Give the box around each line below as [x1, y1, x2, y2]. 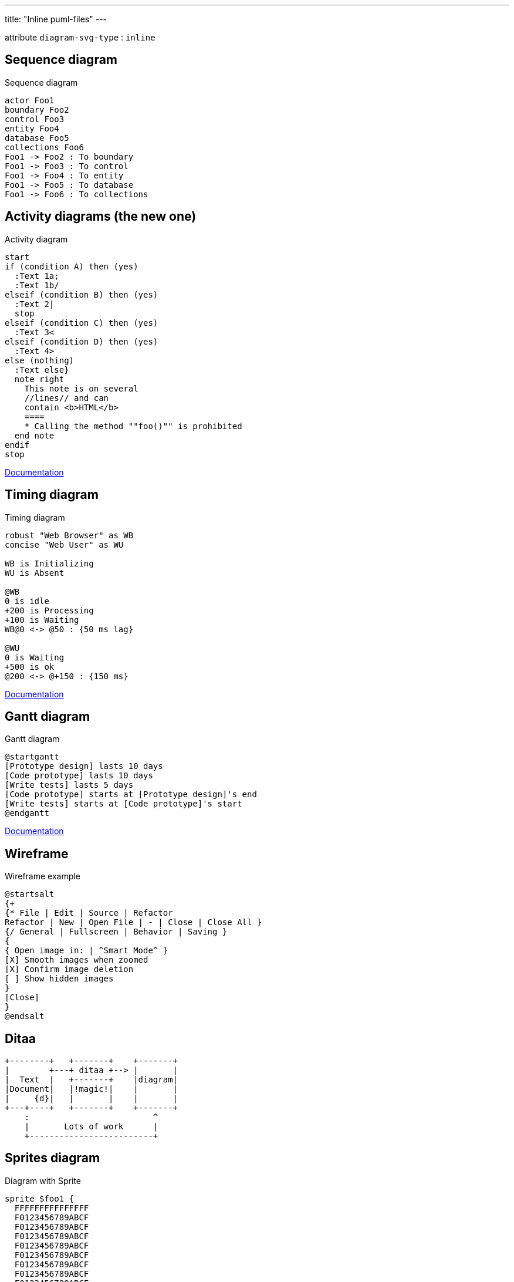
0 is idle [5, 596, 49, 606]
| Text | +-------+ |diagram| [5, 1075, 178, 1085]
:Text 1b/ [14, 280, 59, 290]
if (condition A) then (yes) [5, 261, 138, 271]
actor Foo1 [5, 95, 55, 105]
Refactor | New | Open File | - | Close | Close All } [5, 917, 262, 927]
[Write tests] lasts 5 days [5, 780, 134, 790]
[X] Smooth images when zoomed [5, 955, 148, 965]
